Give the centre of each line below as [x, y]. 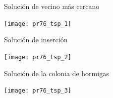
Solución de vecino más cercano [52, 6]
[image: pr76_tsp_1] [38, 24]
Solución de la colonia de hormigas [56, 73]
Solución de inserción [36, 40]
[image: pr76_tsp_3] [38, 91]
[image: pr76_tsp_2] [38, 57]
